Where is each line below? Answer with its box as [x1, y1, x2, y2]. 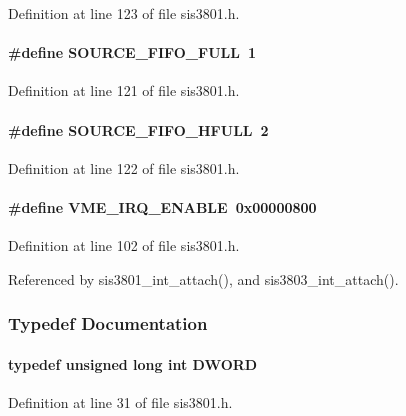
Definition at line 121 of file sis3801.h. [8, 80, 240, 101]
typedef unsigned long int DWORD [8, 353, 258, 374]
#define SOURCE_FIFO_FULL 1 [8, 42, 257, 63]
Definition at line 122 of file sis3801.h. [8, 157, 240, 178]
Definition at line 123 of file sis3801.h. [8, 3, 240, 23]
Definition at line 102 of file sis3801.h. [8, 235, 240, 256]
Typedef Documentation [8, 311, 208, 336]
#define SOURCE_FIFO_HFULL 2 [8, 119, 269, 140]
